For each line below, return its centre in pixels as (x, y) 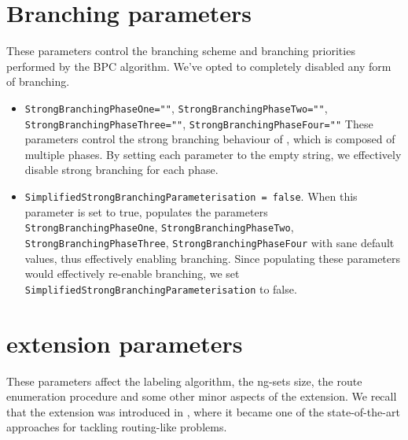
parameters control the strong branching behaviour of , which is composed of (210, 139)
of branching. (38, 81)
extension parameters (125, 343)
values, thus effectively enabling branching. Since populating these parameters (213, 258)
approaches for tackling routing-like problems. (117, 427)
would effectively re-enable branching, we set (132, 274)
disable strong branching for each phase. (121, 170)
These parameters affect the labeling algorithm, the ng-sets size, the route (184, 381)
